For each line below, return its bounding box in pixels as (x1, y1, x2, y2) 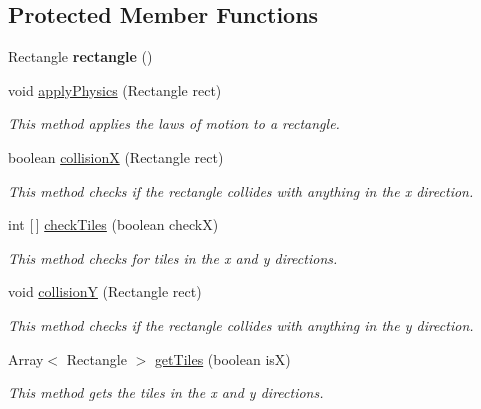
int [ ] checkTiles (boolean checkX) (8, 214, 219, 235)
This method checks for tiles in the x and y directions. (8, 247, 338, 268)
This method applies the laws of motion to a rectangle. (8, 113, 340, 134)
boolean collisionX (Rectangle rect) (8, 146, 224, 167)
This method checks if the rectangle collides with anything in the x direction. (8, 180, 474, 201)
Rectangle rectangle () (8, 46, 153, 67)
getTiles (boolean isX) (154, 348, 291, 369)
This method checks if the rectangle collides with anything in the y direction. (8, 314, 474, 335)
